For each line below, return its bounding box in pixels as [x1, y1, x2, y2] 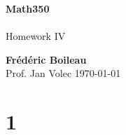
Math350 [6, 1, 50, 15]
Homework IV [6, 29, 66, 43]
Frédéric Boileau [6, 52, 87, 66]
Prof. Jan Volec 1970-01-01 [6, 66, 121, 80]
